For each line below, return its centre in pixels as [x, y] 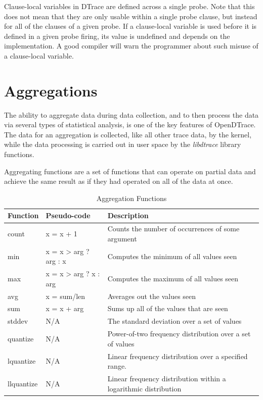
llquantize [23, 383]
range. [117, 366]
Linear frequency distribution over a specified [178, 356]
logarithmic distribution [144, 388]
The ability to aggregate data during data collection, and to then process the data [131, 114]
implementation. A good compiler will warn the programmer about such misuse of [131, 46]
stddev [18, 321]
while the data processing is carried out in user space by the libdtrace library [123, 144]
